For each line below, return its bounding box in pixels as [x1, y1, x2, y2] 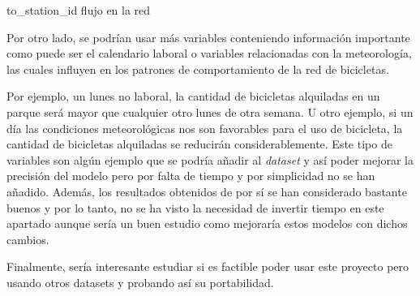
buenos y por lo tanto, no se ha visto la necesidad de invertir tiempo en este [6, 199, 384, 216]
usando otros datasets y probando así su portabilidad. [6, 273, 274, 290]
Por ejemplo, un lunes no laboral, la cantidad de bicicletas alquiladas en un [6, 88, 380, 105]
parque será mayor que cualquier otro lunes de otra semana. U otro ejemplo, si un [6, 103, 414, 120]
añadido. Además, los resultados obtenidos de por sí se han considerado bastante [6, 182, 407, 199]
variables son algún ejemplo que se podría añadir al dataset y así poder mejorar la [6, 151, 414, 168]
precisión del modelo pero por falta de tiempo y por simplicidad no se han [6, 167, 375, 184]
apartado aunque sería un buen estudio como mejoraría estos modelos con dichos [6, 215, 408, 232]
